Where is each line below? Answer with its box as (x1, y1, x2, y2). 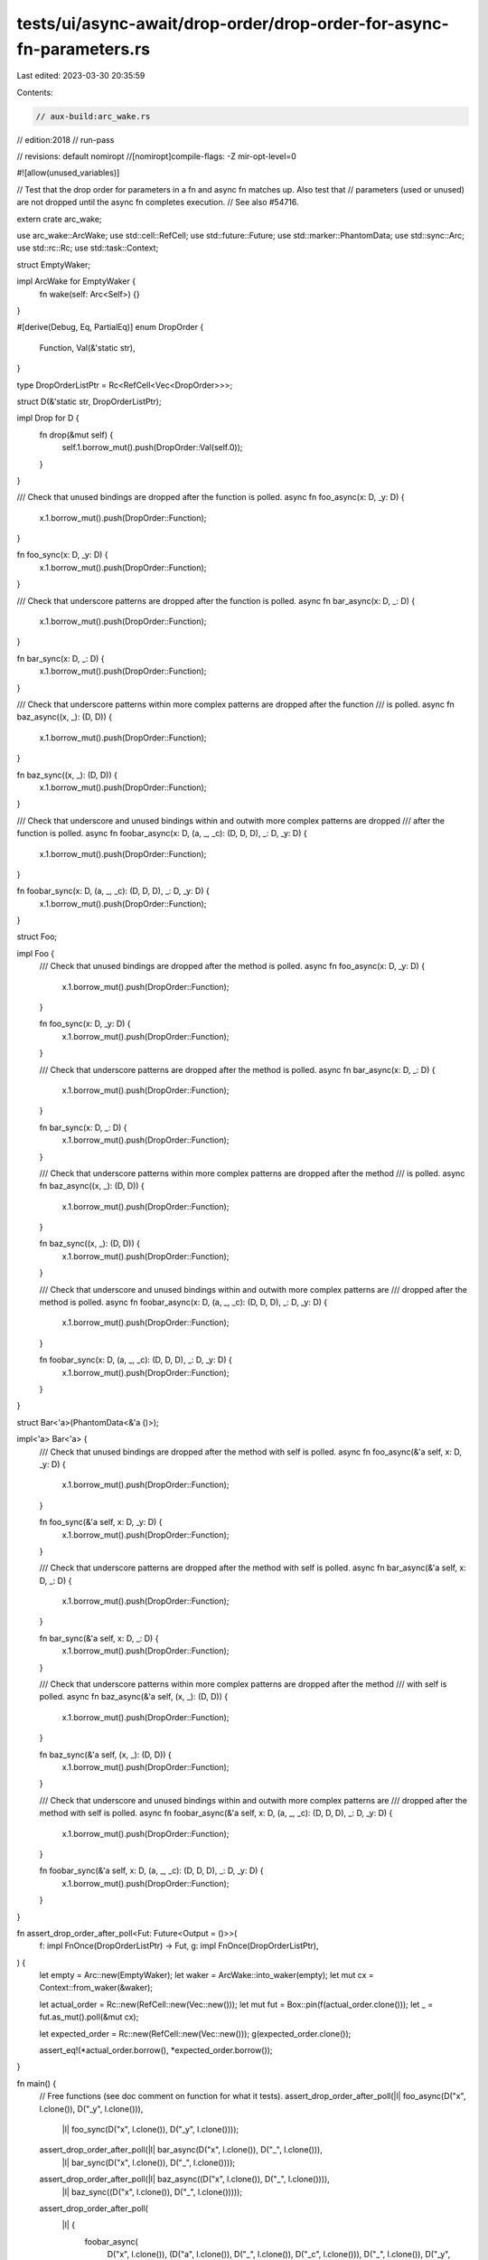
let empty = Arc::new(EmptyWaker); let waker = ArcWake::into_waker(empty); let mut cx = (39, 1970, 374, 1981)
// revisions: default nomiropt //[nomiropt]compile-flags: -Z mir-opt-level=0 (16, 151, 297, 162)
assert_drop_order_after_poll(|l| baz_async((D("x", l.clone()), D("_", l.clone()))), (39, 2174, 330, 2185)
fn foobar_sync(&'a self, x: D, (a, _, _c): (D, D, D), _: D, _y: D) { (39, 1865, 264, 1876)
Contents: (16, 87, 53, 98)
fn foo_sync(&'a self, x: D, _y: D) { (39, 1517, 163, 1528)
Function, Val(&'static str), (39, 342, 136, 353)
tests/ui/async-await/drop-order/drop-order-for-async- (16, 14, 449, 33)
